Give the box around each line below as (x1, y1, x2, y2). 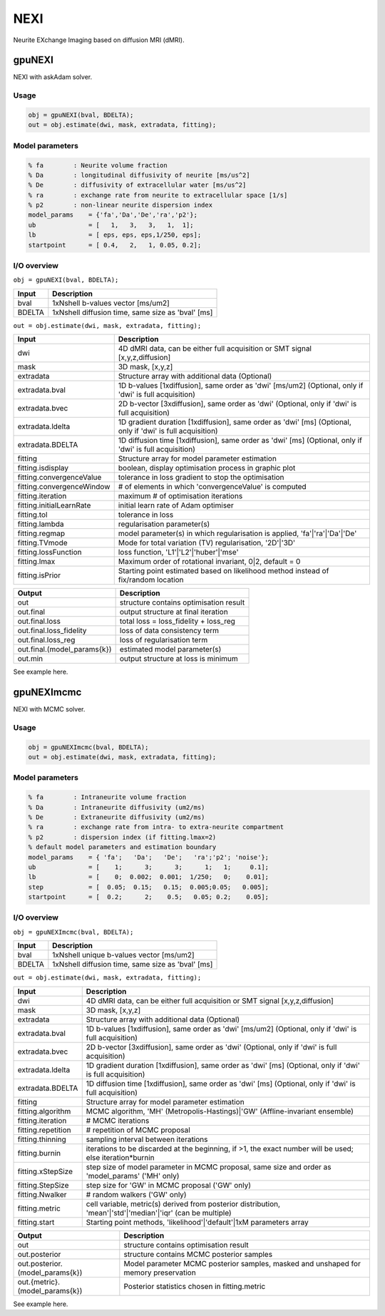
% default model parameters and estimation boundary (28, 843, 217, 851)
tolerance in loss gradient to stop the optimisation (118, 473, 284, 483)
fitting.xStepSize (17, 1166, 73, 1176)
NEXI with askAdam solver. (13, 73, 93, 81)
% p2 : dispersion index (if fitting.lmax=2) (28, 833, 217, 841)
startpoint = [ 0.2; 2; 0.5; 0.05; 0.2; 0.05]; (28, 893, 269, 901)
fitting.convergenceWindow (17, 482, 111, 492)
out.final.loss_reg (17, 635, 76, 645)
